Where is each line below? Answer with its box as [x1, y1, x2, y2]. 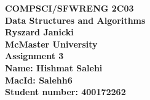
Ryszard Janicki [5, 26, 74, 38]
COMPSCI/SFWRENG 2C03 [5, 2, 134, 14]
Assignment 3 [5, 49, 64, 62]
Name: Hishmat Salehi [5, 61, 103, 74]
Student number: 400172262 [5, 85, 126, 98]
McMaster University [5, 37, 98, 50]
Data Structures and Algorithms [5, 13, 146, 26]
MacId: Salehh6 [5, 73, 73, 86]
